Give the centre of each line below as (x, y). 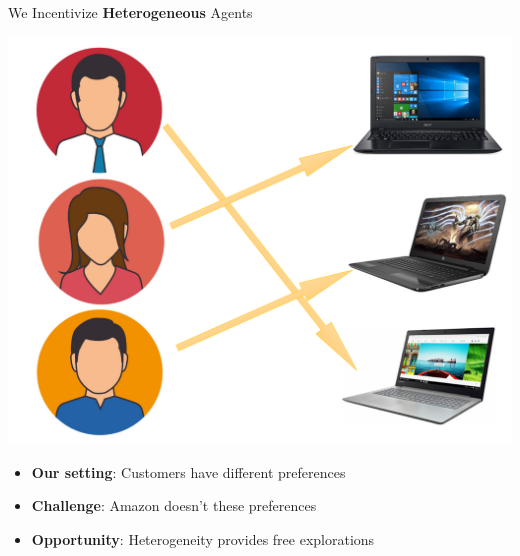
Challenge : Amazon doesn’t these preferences (174, 505)
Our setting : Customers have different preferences (188, 471)
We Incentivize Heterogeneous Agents (130, 12)
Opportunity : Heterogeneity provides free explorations (203, 538)
